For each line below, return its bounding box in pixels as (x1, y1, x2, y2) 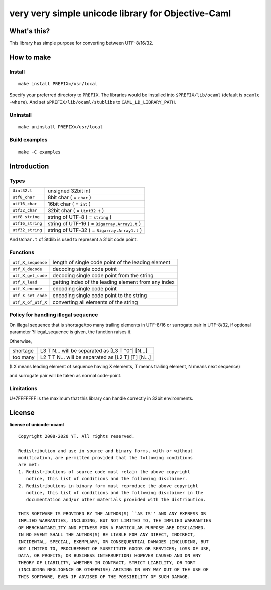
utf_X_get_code (12, 273, 47, 278)
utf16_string (12, 221, 42, 226)
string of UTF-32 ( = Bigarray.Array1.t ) (48, 226, 142, 233)
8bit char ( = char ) (48, 194, 91, 201)
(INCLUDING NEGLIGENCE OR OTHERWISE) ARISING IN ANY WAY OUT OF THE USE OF (18, 567, 209, 573)
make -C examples (18, 149, 61, 155)
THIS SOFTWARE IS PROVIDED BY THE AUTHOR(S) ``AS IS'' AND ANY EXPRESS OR (18, 511, 206, 517)
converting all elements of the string (52, 299, 138, 306)
